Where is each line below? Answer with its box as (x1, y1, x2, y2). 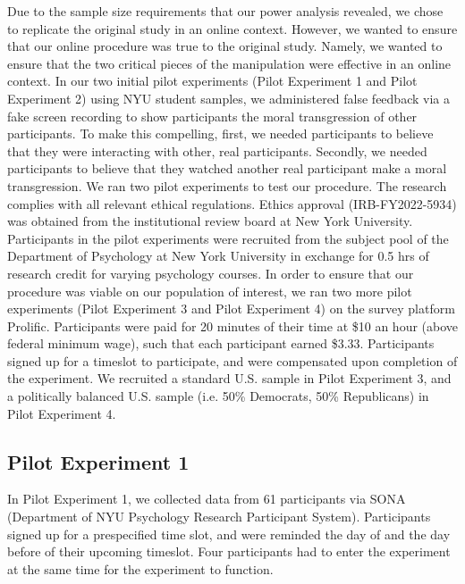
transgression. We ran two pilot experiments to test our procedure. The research (7, 176, 447, 195)
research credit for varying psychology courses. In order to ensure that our (7, 263, 414, 282)
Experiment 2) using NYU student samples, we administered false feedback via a (7, 88, 450, 107)
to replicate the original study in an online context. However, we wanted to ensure (7, 19, 458, 38)
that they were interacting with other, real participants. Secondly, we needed (7, 141, 427, 160)
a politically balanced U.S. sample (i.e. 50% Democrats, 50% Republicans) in (7, 387, 429, 405)
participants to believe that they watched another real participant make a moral (7, 159, 447, 178)
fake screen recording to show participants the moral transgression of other (7, 106, 418, 125)
